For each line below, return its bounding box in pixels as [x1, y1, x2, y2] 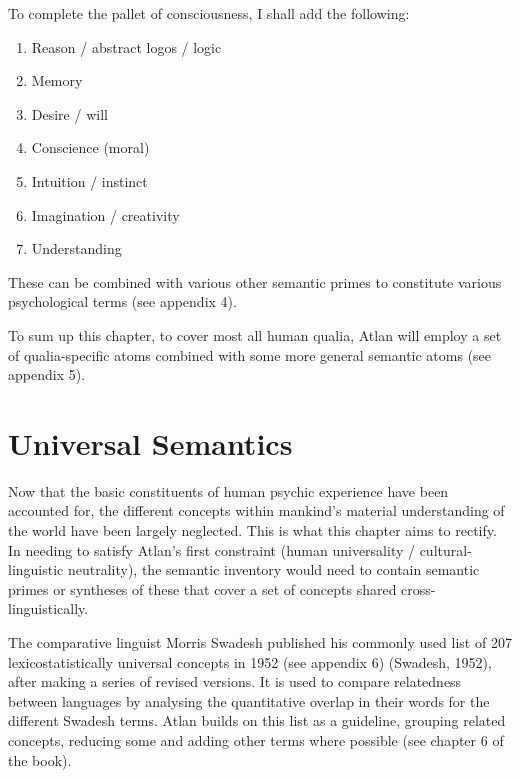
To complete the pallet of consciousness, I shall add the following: [8, 3, 410, 23]
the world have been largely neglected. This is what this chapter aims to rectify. [8, 520, 497, 541]
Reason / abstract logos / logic [31, 36, 222, 57]
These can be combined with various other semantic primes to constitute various [8, 271, 502, 292]
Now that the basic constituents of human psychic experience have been [8, 480, 449, 501]
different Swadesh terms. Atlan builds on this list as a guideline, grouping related [8, 710, 506, 731]
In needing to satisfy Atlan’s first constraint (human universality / [8, 539, 415, 560]
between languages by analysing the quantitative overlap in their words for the [8, 690, 490, 711]
